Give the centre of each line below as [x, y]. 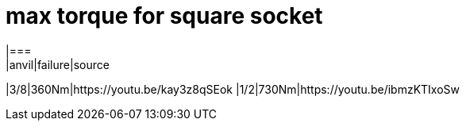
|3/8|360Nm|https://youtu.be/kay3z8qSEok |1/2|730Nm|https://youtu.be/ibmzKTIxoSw [233, 89]
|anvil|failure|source [58, 64]
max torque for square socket [164, 16]
